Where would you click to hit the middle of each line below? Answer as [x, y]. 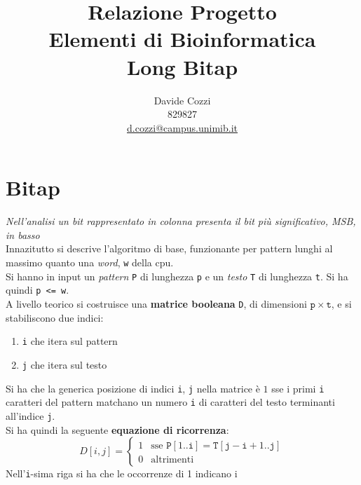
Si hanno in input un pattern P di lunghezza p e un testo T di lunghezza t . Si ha [177, 276]
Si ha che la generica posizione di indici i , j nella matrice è [133, 388]
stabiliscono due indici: [55, 317]
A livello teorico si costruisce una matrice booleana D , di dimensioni [156, 303]
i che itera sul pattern [70, 341]
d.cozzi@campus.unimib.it [182, 127]
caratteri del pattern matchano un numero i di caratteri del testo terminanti [170, 402]
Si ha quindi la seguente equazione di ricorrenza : [117, 429]
